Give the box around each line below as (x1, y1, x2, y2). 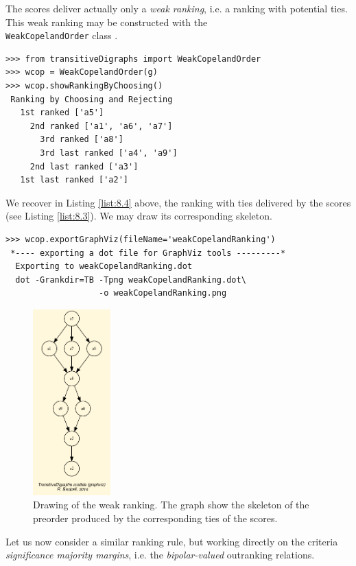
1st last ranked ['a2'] (20, 175, 128, 185)
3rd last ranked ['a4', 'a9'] (40, 148, 178, 158)
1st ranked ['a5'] (20, 108, 104, 118)
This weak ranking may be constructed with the (5, 14, 208, 29)
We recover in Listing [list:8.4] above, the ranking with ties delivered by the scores (5, 195, 351, 209)
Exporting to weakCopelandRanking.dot (15, 261, 193, 272)
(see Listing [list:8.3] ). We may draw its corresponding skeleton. (5, 209, 272, 223)
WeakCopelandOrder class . (5, 28, 118, 43)
